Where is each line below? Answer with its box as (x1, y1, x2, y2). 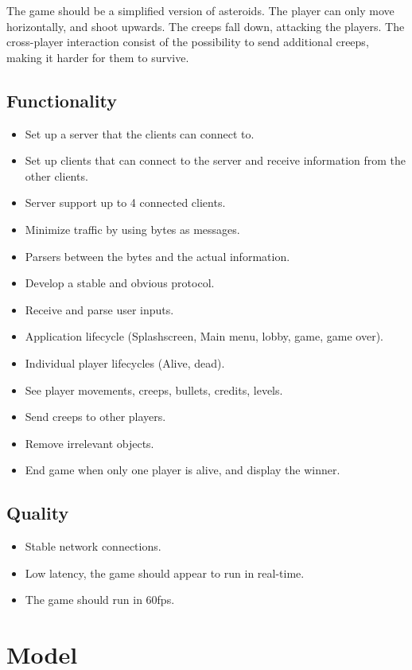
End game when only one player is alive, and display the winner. (25, 462, 340, 478)
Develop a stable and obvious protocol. (25, 275, 215, 291)
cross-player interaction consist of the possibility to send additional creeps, (6, 33, 369, 50)
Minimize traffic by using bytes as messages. (25, 220, 240, 237)
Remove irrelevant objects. (25, 434, 154, 451)
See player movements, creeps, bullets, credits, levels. (25, 381, 283, 398)
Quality (6, 501, 69, 525)
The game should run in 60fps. (25, 591, 175, 608)
